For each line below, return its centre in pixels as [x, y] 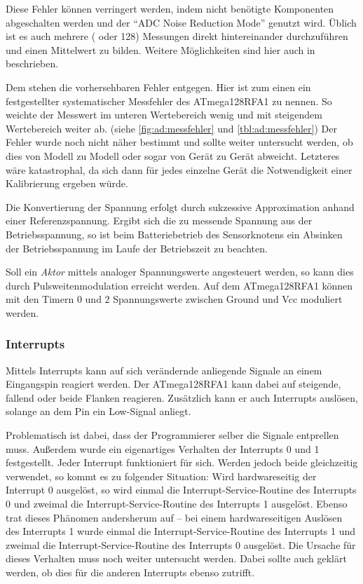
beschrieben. [32, 63]
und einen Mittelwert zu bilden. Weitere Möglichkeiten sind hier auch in [160, 49]
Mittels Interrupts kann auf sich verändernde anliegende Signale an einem [164, 370]
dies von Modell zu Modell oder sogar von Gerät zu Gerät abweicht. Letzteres [173, 155]
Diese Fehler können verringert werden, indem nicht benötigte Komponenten [170, 8]
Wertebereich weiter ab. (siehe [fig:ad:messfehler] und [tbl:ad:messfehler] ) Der [171, 128]
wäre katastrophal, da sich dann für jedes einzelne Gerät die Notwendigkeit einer [179, 169]
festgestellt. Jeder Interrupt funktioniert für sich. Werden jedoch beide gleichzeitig [182, 462]
